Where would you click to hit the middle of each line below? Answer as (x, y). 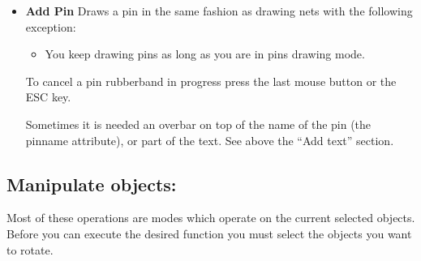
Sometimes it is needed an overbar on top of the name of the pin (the (198, 124)
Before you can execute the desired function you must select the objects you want (209, 233)
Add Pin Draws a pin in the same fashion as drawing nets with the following (219, 11)
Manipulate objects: (92, 184)
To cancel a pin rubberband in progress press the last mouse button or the (211, 81)
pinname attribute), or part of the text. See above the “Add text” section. (210, 140)
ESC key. (48, 97)
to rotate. (30, 249)
